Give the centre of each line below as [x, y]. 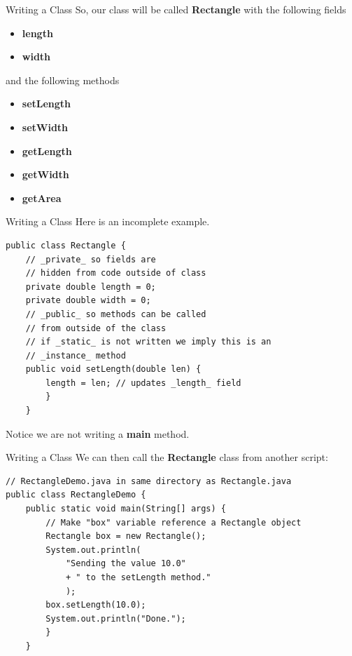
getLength [47, 150]
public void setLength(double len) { [113, 369]
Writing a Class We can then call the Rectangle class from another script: [167, 457]
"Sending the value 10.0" [126, 564]
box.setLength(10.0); [96, 605]
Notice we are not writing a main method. [98, 433]
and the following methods [63, 80]
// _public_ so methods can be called [116, 314]
